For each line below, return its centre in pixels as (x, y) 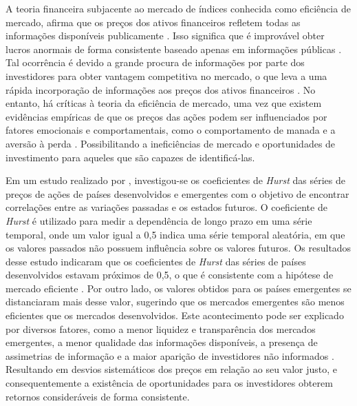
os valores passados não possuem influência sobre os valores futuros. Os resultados (178, 248)
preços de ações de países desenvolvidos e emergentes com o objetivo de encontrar (177, 193)
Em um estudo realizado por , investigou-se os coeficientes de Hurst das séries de (175, 180)
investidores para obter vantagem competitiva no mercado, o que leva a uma (166, 75)
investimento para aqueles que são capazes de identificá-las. (130, 157)
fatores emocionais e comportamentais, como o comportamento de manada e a (171, 130)
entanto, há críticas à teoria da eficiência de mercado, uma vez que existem (164, 103)
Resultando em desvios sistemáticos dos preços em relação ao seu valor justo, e (172, 369)
